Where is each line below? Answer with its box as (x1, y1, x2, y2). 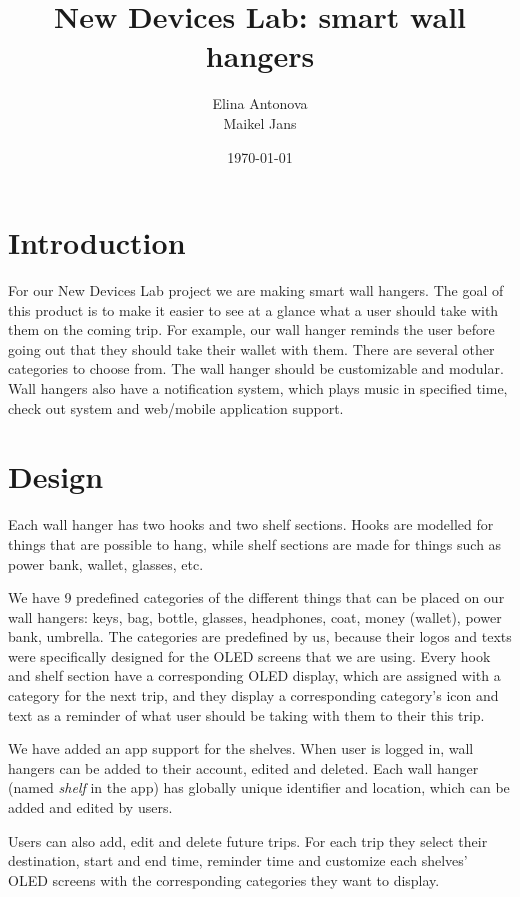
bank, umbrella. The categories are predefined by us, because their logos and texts (8, 626, 512, 647)
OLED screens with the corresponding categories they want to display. (8, 869, 440, 890)
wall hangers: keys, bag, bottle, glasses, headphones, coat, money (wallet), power (8, 606, 502, 627)
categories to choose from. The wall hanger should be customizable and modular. (8, 358, 504, 379)
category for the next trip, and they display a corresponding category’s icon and (8, 685, 499, 706)
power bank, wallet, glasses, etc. (8, 553, 204, 574)
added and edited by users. (8, 797, 173, 818)
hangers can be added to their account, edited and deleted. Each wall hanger (8, 757, 479, 778)
